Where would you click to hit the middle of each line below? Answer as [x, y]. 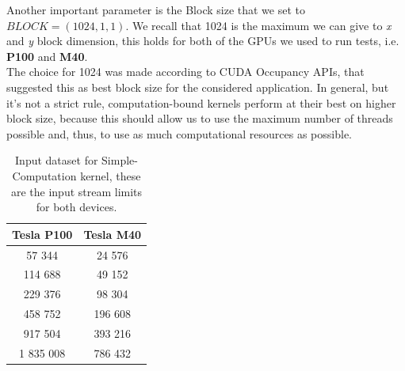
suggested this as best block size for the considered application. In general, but [198, 87]
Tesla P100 [42, 234]
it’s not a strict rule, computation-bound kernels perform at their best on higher [201, 102]
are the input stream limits [76, 191]
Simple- [120, 160]
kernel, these [111, 175]
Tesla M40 [113, 234]
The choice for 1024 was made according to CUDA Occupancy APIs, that [185, 72]
